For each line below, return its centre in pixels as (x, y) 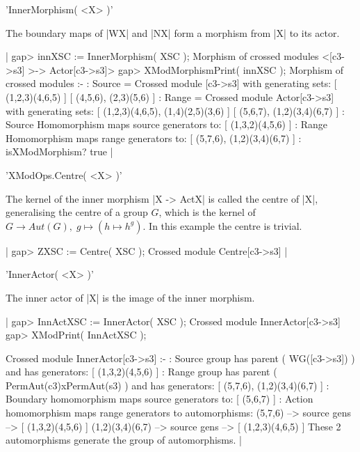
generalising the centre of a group (77, 212)
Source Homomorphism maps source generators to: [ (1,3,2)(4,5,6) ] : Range (167, 124)
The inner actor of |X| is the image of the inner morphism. (130, 297)
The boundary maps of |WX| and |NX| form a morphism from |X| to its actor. (173, 32)
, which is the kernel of (207, 212)
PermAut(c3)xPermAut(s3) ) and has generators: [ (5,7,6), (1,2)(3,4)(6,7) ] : (167, 385)
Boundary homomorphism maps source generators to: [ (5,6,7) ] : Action (159, 399)
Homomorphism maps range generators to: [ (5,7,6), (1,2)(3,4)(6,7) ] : (154, 138)
